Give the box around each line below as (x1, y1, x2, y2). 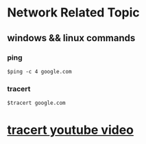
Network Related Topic (7, 5, 141, 21)
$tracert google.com (7, 99, 66, 107)
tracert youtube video (7, 122, 134, 138)
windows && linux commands (7, 32, 136, 44)
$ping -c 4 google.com (7, 68, 72, 75)
